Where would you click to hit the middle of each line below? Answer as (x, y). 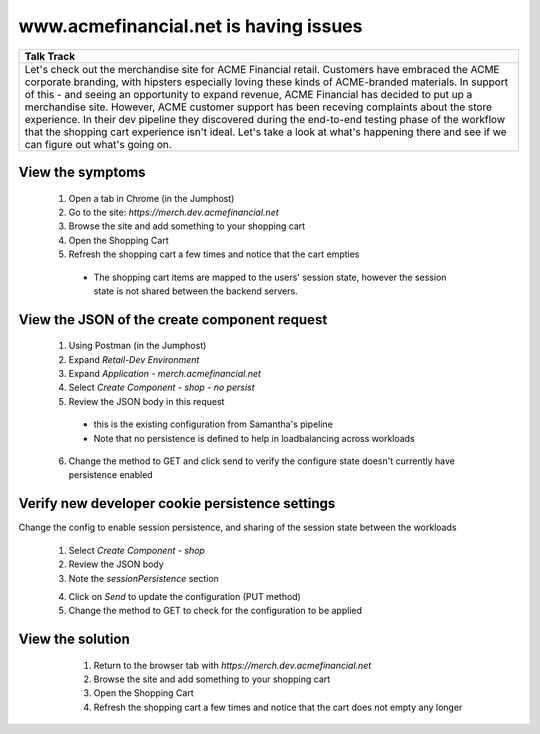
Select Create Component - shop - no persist (161, 387)
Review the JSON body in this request (146, 401)
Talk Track (49, 56)
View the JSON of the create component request (173, 319)
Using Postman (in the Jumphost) (137, 346)
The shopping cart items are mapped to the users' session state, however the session (270, 277)
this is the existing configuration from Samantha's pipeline (213, 424)
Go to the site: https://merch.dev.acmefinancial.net (173, 212)
